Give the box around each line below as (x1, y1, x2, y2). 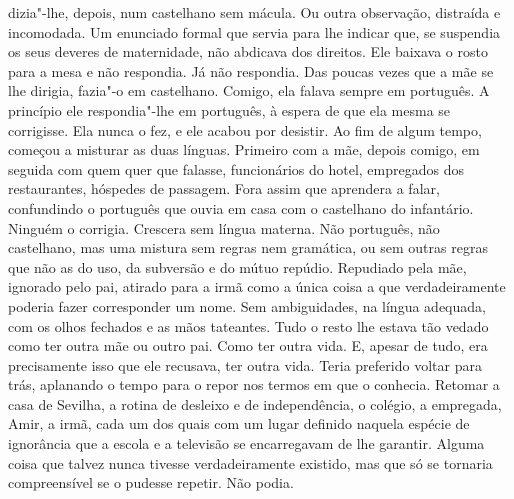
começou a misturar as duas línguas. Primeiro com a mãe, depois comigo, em (8, 139, 480, 160)
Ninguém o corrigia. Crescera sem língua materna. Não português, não (8, 217, 440, 238)
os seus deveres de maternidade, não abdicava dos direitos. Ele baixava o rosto (8, 41, 488, 62)
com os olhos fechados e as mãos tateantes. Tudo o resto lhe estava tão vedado (8, 315, 489, 336)
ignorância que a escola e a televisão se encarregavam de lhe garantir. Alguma (8, 433, 485, 454)
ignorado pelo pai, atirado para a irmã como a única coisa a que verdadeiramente (8, 276, 506, 297)
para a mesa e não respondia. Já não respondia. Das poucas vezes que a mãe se (8, 60, 494, 81)
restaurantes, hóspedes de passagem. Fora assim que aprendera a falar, (8, 178, 440, 199)
